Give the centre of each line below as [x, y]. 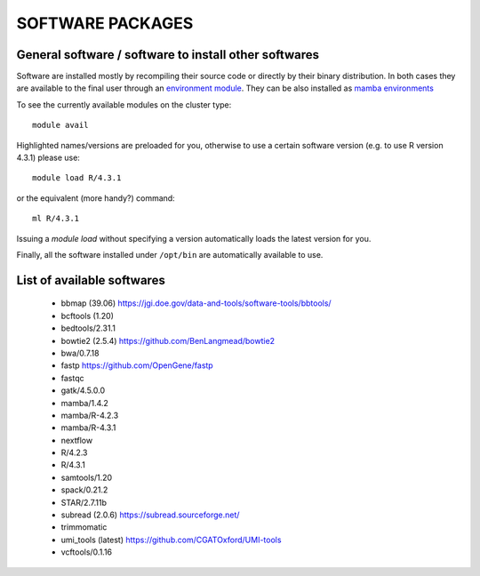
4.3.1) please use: [48, 158]
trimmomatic [84, 527]
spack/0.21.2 [84, 490]
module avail [60, 125]
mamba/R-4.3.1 [88, 428]
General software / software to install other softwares [168, 55]
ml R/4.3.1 [56, 219]
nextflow [77, 440]
